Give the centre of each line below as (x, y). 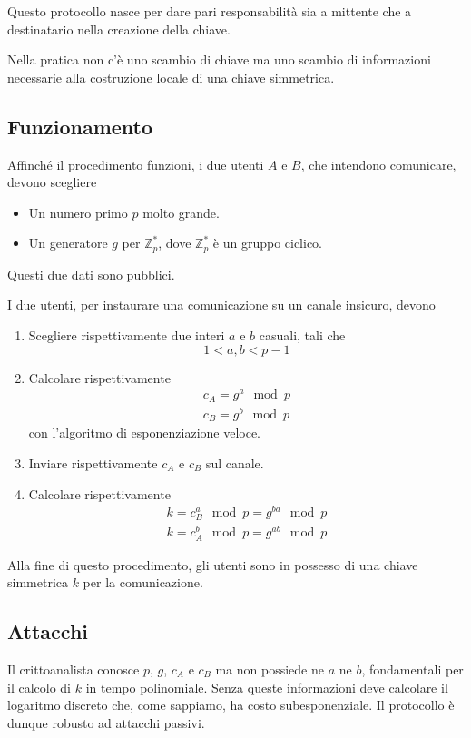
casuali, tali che (302, 335)
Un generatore (68, 243)
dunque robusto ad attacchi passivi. (106, 722)
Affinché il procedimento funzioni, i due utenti (136, 164)
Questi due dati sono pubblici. (91, 274)
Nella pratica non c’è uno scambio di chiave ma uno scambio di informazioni (219, 59)
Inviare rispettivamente (93, 462)
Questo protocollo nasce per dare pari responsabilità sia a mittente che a (210, 11)
